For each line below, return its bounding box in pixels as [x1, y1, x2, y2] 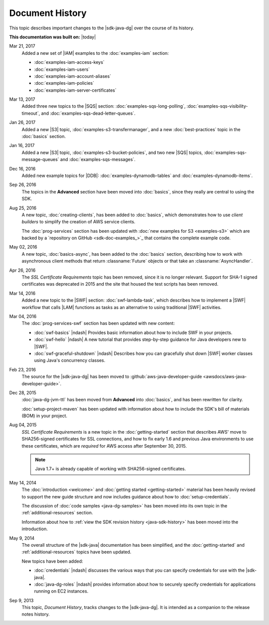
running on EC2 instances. [34, 588, 89, 594]
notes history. [21, 611, 50, 618]
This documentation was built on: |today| [9, 34, 96, 40]
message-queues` [21, 156, 59, 162]
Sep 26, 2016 [9, 182, 37, 188]
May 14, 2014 [9, 479, 37, 485]
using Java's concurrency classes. [34, 357, 106, 363]
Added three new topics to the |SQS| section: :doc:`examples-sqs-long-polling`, [21, 103, 186, 109]
